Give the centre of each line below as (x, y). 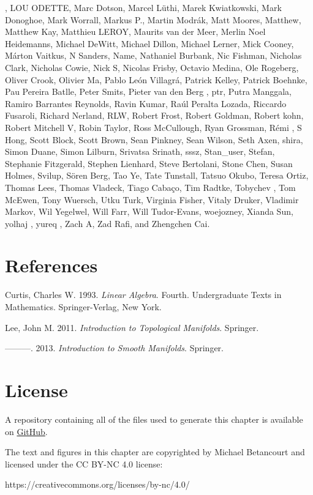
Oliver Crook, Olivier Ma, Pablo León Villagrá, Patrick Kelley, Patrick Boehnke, (156, 79)
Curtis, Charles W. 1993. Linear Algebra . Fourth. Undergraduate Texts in (143, 295)
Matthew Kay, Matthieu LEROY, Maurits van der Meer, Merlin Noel (135, 32)
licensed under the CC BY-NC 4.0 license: (84, 463)
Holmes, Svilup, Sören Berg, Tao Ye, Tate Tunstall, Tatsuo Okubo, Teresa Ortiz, (157, 175)
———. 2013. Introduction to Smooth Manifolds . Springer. (114, 348)
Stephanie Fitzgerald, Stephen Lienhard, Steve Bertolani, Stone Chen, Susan (149, 163)
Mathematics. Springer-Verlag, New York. (83, 307)
